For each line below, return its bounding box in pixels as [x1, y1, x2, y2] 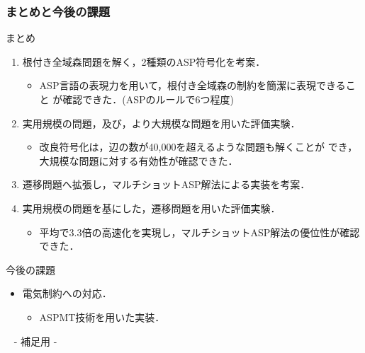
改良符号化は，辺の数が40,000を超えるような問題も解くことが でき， [39, 139, 358, 154]
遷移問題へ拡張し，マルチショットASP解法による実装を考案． [22, 177, 310, 192]
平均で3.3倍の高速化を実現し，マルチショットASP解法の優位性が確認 [39, 224, 360, 239]
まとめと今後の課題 [6, 2, 111, 20]
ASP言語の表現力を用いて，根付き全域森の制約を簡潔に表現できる [39, 78, 346, 93]
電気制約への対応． [22, 286, 112, 301]
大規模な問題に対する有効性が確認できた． [39, 153, 238, 168]
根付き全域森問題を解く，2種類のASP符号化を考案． [22, 54, 266, 69]
